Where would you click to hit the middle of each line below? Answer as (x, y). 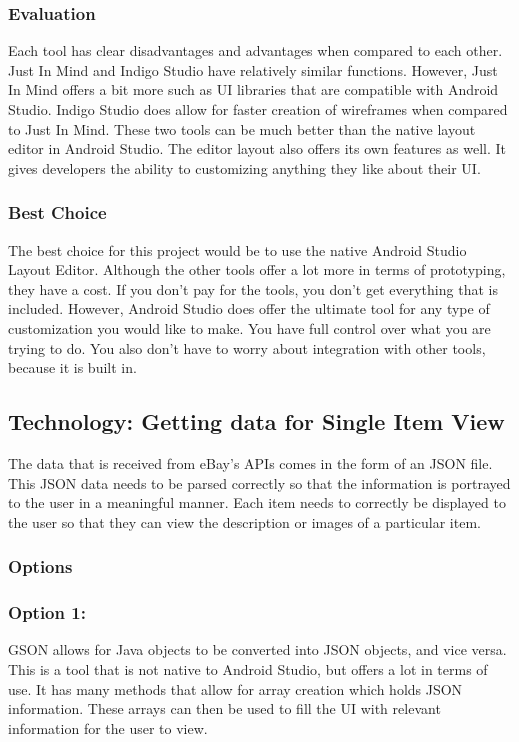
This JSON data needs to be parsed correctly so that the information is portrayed (259, 482)
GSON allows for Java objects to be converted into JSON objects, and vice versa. (257, 649)
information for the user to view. (108, 727)
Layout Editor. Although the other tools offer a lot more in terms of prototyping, (257, 269)
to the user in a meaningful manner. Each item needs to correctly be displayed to (257, 502)
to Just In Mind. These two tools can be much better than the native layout (242, 128)
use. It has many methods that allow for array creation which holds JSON (235, 688)
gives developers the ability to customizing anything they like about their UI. (244, 167)
